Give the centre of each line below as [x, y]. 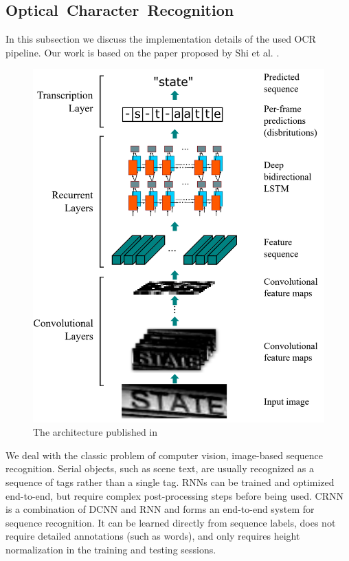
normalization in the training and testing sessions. [111, 549]
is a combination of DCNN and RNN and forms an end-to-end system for [160, 509]
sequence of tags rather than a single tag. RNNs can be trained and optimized [170, 481]
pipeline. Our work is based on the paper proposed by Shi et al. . [143, 52]
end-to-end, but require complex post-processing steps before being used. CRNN [174, 495]
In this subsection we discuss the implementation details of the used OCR [161, 39]
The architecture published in [95, 432]
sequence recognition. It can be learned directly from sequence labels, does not [171, 522]
